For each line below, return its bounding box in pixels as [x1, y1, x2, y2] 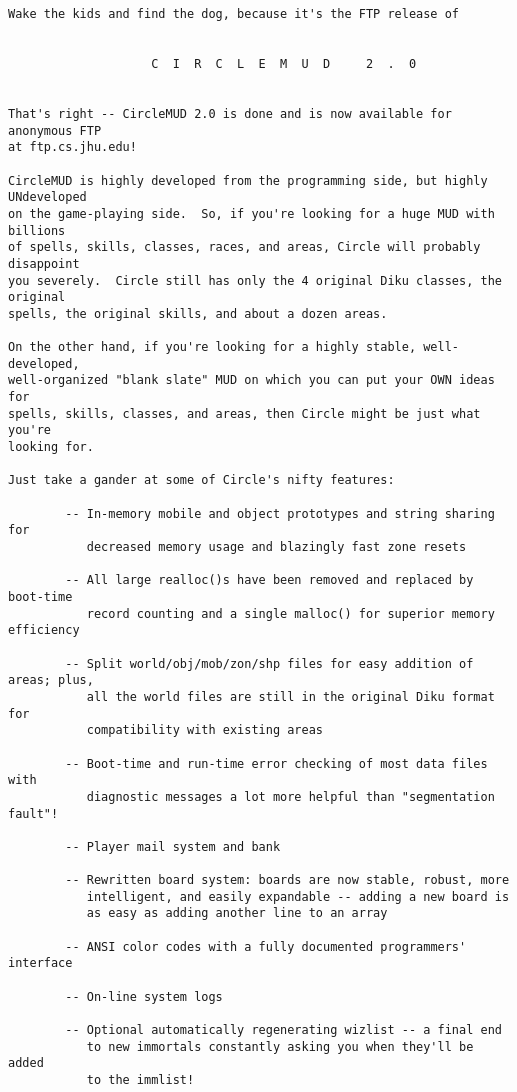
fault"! [8, 806, 59, 821]
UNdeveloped [8, 190, 87, 205]
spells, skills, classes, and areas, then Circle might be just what [8, 406, 481, 421]
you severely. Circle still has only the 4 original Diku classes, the [8, 273, 502, 288]
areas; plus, [8, 673, 94, 688]
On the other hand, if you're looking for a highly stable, [8, 340, 417, 355]
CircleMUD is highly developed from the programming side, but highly [8, 173, 488, 188]
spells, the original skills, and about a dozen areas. [8, 306, 388, 321]
